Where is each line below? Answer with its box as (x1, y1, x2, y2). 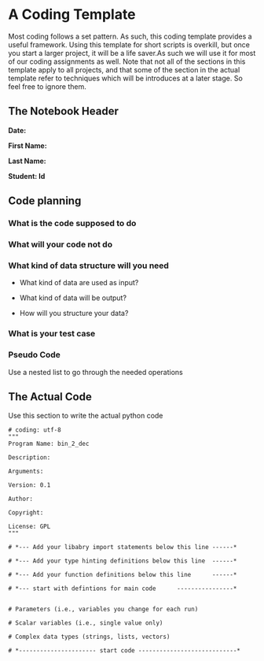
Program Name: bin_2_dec (8, 440, 90, 448)
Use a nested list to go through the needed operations (8, 367, 183, 377)
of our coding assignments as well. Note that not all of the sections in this (8, 57, 246, 66)
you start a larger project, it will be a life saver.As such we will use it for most (8, 48, 256, 58)
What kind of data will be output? (19, 293, 127, 303)
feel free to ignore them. (8, 81, 86, 91)
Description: (8, 454, 51, 462)
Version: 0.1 (8, 481, 51, 489)
